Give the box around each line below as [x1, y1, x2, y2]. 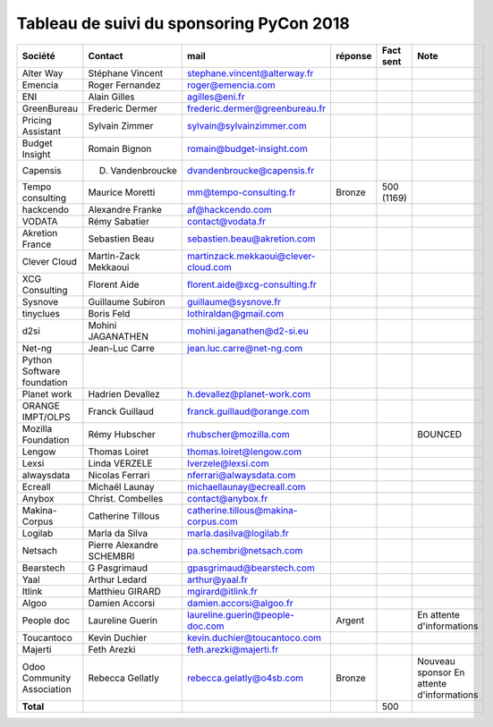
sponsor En [417, 666, 465, 679]
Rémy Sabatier [88, 215, 149, 227]
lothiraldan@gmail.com [186, 307, 285, 319]
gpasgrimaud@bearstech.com [186, 562, 315, 574]
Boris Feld [88, 307, 131, 319]
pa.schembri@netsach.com [186, 544, 303, 556]
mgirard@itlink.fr [186, 585, 259, 597]
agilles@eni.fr [186, 90, 245, 103]
